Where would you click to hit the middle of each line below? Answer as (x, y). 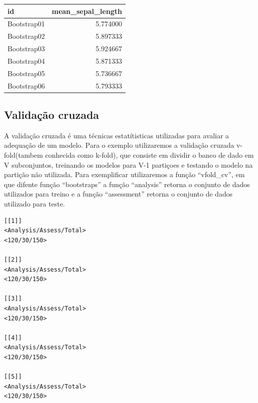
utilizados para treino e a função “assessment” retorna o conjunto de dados (118, 194)
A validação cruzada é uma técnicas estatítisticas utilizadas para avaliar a (117, 135)
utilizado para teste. (35, 204)
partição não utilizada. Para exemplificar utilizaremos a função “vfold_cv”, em (125, 174)
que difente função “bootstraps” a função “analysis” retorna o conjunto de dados (127, 184)
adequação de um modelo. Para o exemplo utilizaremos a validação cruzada (119, 145)
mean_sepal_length (87, 11)
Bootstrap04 (26, 60)
